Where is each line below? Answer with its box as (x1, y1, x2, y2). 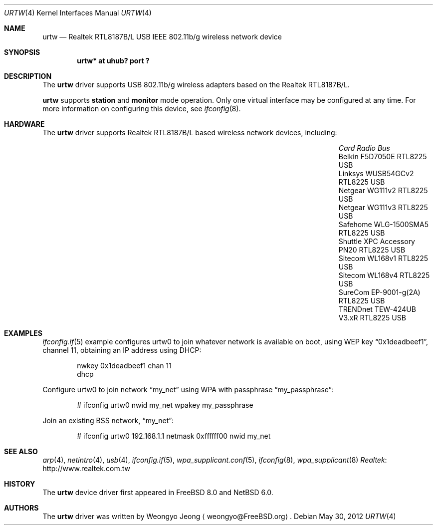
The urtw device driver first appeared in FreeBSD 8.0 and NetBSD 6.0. (42, 488, 273, 497)
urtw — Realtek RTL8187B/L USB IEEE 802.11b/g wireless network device (42, 32, 282, 41)
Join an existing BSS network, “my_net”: (42, 416, 174, 425)
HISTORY (4, 480, 35, 488)
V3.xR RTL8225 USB (338, 313, 406, 322)
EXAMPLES (4, 329, 42, 337)
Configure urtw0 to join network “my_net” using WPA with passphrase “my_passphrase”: (42, 385, 334, 394)
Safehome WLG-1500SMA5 (338, 220, 429, 229)
